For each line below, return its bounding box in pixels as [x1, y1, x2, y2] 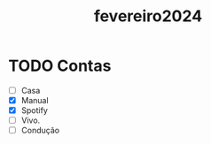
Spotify [20, 105, 48, 116]
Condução [20, 125, 59, 136]
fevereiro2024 [93, 6, 203, 27]
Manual [20, 95, 50, 105]
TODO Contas [8, 56, 112, 76]
